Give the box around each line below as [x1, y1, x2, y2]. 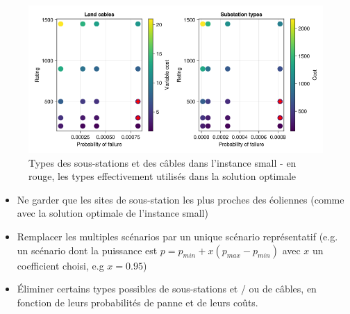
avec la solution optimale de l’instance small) [17, 206, 208, 220]
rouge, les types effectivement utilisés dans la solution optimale [28, 169, 297, 183]
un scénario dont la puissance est [17, 242, 158, 257]
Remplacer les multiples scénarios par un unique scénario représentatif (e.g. [17, 229, 338, 243]
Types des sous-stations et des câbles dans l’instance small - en [28, 155, 297, 170]
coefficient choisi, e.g [17, 258, 104, 272]
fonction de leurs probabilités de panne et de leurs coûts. [17, 295, 258, 309]
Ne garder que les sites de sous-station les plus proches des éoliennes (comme [17, 192, 344, 206]
